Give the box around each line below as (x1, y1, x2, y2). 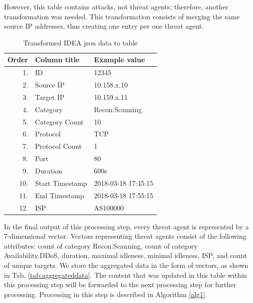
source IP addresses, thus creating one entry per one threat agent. (4, 21, 204, 31)
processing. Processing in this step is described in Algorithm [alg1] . (4, 289, 207, 299)
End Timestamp (35, 190, 84, 200)
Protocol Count (35, 141, 82, 151)
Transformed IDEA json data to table (23, 37, 138, 47)
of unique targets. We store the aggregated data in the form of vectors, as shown (4, 260, 249, 270)
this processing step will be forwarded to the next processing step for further (4, 279, 237, 290)
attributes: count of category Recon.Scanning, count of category (4, 240, 198, 251)
